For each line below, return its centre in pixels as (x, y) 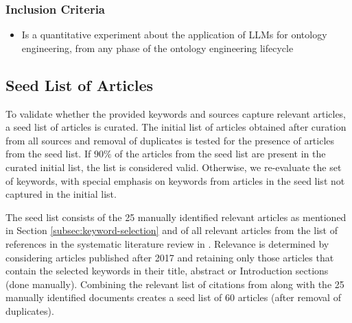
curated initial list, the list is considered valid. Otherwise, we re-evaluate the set (174, 167)
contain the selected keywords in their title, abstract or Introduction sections (167, 271)
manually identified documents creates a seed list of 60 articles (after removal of (173, 297)
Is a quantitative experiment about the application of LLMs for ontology (174, 35)
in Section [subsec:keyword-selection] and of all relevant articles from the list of (172, 230)
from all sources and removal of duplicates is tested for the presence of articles (170, 140)
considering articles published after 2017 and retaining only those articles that (170, 257)
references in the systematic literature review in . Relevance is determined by (167, 243)
